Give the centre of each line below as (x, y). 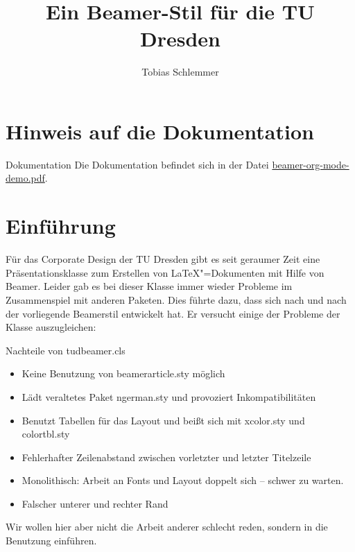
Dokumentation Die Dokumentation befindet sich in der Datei (137, 164)
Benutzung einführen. (51, 541)
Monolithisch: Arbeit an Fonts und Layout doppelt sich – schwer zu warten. (183, 480)
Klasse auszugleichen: (51, 327)
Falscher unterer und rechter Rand (95, 503)
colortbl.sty (46, 434)
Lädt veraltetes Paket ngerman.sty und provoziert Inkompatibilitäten (169, 396)
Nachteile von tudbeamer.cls (66, 350)
